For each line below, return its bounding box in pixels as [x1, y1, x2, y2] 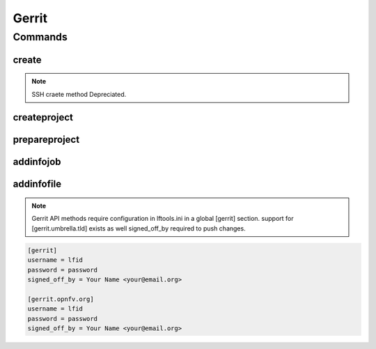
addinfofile [13, 178, 62, 190]
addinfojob [13, 156, 62, 168]
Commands [13, 31, 68, 43]
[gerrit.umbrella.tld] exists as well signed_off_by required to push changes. [31, 224, 246, 233]
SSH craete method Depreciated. [31, 90, 127, 98]
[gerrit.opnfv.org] [27, 295, 94, 303]
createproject [13, 111, 73, 123]
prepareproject [13, 134, 80, 146]
